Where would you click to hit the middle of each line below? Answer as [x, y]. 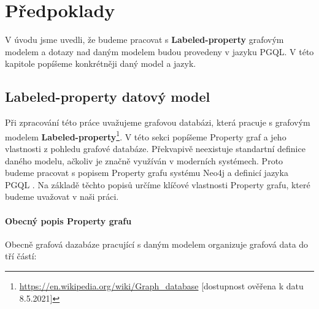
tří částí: [21, 256]
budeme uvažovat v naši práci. [62, 196]
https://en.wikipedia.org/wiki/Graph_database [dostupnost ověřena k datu [161, 285]
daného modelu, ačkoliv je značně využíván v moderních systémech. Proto [144, 160]
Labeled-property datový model [108, 97]
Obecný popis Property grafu [68, 220]
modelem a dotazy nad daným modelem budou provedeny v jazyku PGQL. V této [159, 51]
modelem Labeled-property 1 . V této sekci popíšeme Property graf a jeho [146, 135]
